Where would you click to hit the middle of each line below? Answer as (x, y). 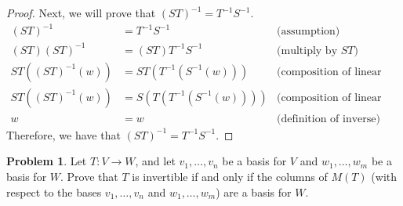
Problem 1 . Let (47, 161)
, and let (155, 161)
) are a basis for (254, 192)
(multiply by (307, 51)
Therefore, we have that (64, 134)
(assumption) (309, 32)
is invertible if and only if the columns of (230, 176)
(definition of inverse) (329, 119)
